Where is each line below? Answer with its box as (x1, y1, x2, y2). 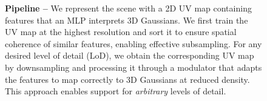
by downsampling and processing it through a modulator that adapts (5, 60, 262, 73)
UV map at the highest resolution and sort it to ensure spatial (5, 25, 237, 38)
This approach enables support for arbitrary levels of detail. (5, 85, 226, 97)
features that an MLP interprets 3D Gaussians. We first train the (5, 13, 248, 26)
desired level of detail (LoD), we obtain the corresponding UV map (5, 49, 254, 62)
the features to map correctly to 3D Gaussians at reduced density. (5, 73, 250, 85)
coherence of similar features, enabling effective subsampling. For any (5, 37, 262, 50)
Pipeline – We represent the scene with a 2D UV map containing (5, 2, 252, 14)
